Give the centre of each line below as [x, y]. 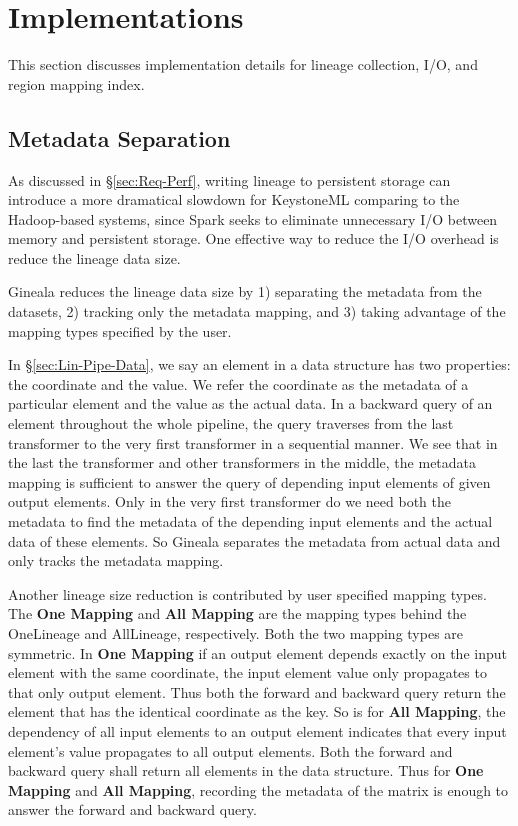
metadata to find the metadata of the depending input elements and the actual [250, 521]
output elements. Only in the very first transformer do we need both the [229, 501]
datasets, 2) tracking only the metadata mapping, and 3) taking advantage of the [257, 311]
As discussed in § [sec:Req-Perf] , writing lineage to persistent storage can [229, 179]
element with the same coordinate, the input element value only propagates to [247, 672]
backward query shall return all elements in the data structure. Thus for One [246, 770]
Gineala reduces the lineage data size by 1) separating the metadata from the [245, 291]
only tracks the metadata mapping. [116, 560]
